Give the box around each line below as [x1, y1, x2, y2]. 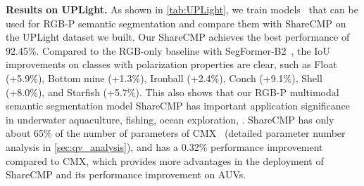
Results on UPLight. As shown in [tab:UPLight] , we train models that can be [6, 2, 358, 16]
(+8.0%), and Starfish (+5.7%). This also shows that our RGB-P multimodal [6, 84, 339, 99]
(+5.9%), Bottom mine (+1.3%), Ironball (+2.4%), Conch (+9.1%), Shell [6, 70, 322, 85]
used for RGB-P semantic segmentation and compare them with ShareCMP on [6, 15, 346, 30]
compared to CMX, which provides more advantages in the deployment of [6, 153, 324, 168]
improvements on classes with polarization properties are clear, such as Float [6, 57, 337, 72]
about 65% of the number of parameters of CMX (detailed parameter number [6, 126, 346, 140]
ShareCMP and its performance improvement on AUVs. [6, 167, 246, 182]
